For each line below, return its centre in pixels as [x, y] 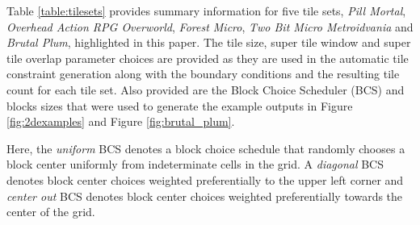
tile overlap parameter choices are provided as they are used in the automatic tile [208, 58]
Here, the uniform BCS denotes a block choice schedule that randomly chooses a [206, 148]
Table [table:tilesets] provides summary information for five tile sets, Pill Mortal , [206, 10]
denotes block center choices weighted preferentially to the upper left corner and [205, 179]
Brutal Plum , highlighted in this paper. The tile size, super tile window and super [209, 42]
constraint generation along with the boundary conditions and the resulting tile [203, 74]
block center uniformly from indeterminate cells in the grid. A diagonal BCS [195, 164]
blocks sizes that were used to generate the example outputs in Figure [180, 105]
